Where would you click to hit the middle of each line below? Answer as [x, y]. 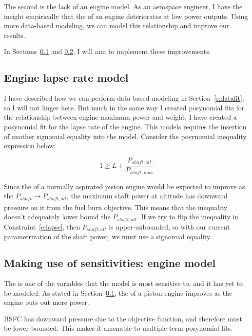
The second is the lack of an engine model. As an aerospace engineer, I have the [123, 6]
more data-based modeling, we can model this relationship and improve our [117, 26]
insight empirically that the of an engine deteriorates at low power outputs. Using [126, 16]
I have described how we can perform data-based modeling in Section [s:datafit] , [124, 98]
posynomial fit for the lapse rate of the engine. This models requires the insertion [125, 126]
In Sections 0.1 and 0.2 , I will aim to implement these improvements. [107, 51]
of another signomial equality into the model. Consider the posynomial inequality [125, 136]
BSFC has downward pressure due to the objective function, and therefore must [123, 318]
